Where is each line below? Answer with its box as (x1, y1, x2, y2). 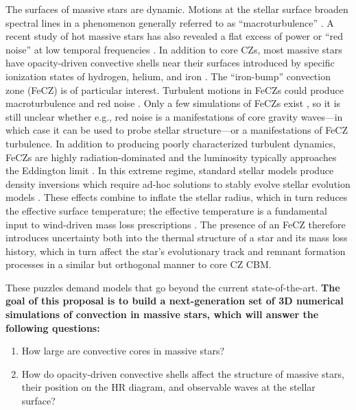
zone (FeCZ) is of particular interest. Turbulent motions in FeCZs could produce (5, 82, 344, 97)
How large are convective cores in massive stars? (21, 343, 225, 358)
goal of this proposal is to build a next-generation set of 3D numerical (5, 293, 344, 308)
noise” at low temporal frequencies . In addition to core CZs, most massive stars (5, 42, 342, 56)
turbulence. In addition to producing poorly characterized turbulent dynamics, (5, 136, 336, 150)
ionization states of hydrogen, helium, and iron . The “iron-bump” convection (5, 69, 331, 83)
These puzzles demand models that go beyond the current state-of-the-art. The (5, 280, 340, 294)
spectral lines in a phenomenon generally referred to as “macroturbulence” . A (5, 15, 334, 29)
